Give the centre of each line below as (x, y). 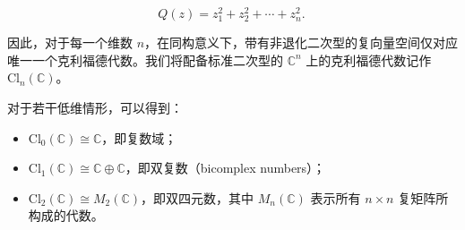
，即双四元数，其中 (198, 197)
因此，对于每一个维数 (70, 43)
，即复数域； (139, 137)
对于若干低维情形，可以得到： (95, 108)
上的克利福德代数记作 (369, 60)
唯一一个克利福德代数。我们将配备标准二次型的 (145, 60)
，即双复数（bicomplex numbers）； (225, 168)
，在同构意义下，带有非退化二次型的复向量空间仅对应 (301, 43)
